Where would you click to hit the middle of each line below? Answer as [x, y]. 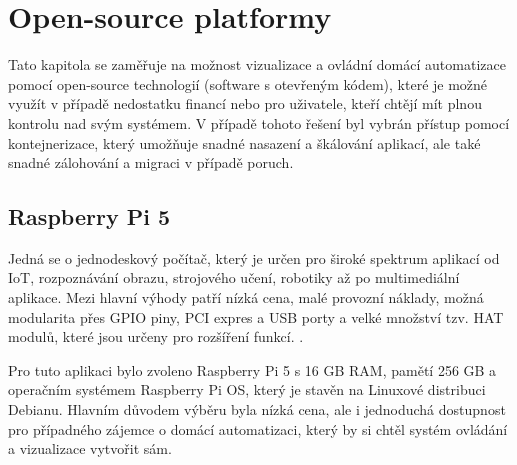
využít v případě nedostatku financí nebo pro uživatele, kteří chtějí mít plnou [245, 103]
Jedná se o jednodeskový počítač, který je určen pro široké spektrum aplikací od [254, 257]
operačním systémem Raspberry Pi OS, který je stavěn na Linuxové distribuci [247, 389]
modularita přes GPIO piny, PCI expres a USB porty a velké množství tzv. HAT [256, 316]
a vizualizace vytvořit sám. [90, 448]
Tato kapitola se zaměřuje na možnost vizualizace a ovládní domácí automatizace [257, 64]
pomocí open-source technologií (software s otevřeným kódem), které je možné [248, 83]
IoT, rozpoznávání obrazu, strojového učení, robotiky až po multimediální [234, 277]
